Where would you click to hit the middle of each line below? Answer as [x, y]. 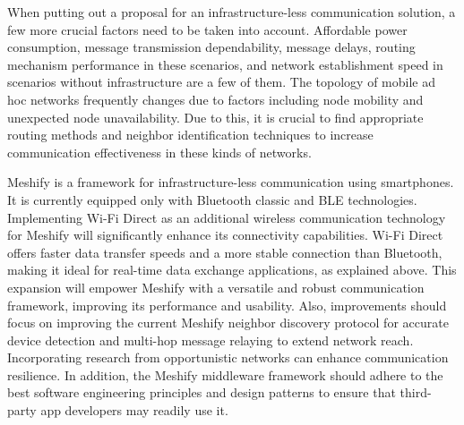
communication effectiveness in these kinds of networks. [159, 152]
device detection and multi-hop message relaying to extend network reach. [211, 340]
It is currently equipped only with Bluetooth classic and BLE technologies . [212, 199]
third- [416, 392]
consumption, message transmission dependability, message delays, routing [211, 47]
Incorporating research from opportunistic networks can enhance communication [228, 357]
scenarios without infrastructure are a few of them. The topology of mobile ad [221, 82]
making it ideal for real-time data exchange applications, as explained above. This [232, 270]
